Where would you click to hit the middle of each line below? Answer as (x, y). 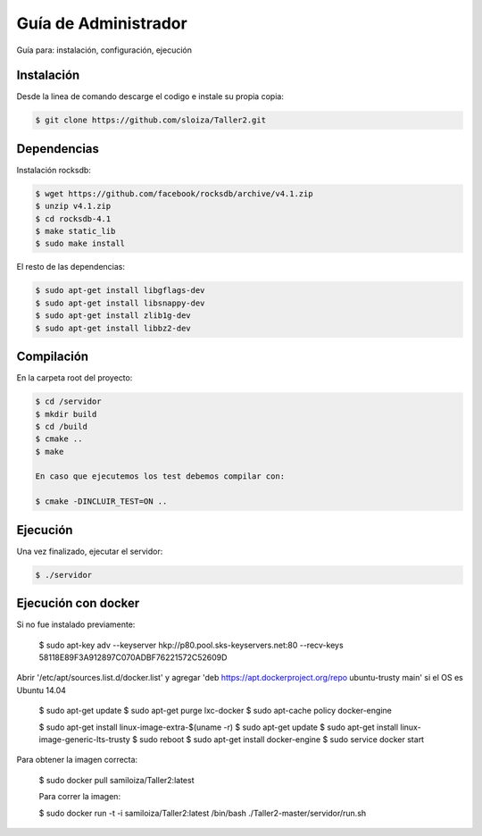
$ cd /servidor (68, 401)
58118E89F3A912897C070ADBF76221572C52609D (133, 657)
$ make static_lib (75, 231)
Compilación (53, 357)
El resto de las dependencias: (71, 267)
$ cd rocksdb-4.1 (73, 218)
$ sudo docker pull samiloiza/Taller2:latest (116, 780)
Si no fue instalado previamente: (76, 624)
